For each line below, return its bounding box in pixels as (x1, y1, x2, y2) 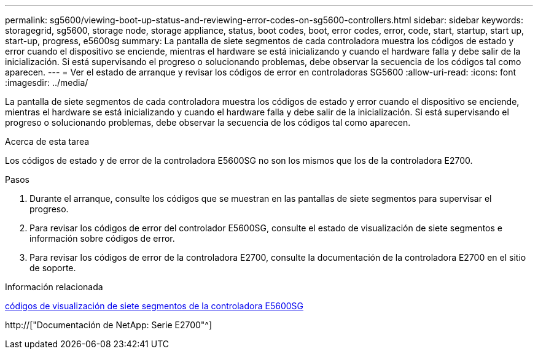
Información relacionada (5, 282, 103, 292)
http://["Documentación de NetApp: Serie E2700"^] (5, 320, 212, 330)
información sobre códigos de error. (29, 233, 175, 244)
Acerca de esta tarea (5, 136, 90, 147)
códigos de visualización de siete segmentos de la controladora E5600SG (5, 301, 303, 311)
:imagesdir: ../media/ (5, 77, 88, 88)
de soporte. (29, 263, 76, 273)
